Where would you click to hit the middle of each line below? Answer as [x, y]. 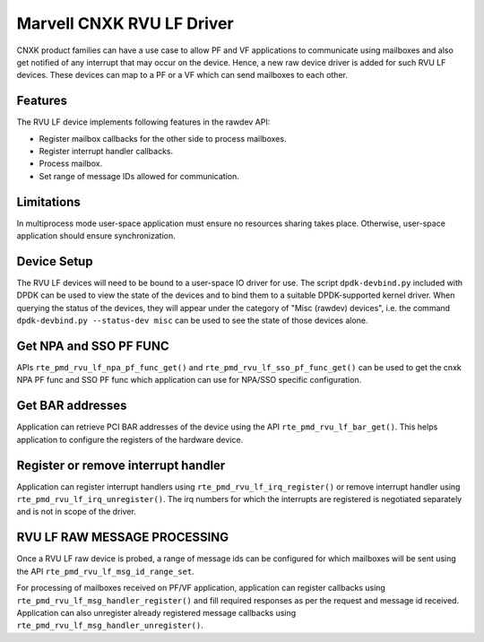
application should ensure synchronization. [96, 236]
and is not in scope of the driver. [76, 512]
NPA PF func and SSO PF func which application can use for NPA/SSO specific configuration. [189, 380]
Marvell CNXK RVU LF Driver [125, 23]
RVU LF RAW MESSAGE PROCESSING [123, 538]
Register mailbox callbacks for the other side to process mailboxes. [163, 138]
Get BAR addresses [72, 406]
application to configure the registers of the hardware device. [130, 439]
